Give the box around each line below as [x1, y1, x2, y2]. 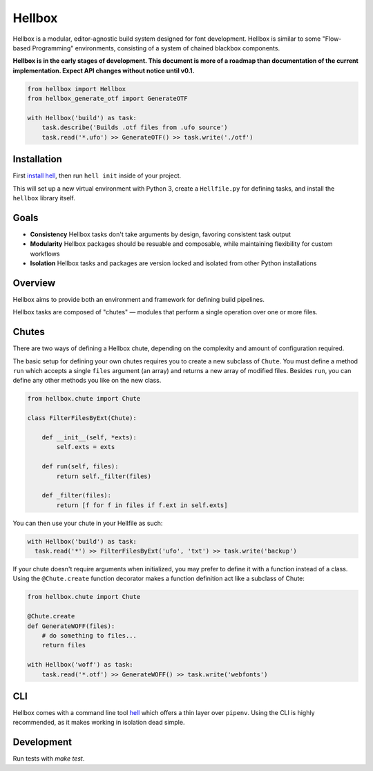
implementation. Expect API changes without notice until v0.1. [12, 66, 195, 75]
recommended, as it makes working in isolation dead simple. [12, 718, 185, 727]
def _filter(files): [41, 491, 112, 499]
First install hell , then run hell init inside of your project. [12, 171, 182, 180]
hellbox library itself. [12, 193, 75, 202]
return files [41, 641, 86, 649]
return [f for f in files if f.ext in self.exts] [56, 501, 228, 509]
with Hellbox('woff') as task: [27, 660, 134, 669]
